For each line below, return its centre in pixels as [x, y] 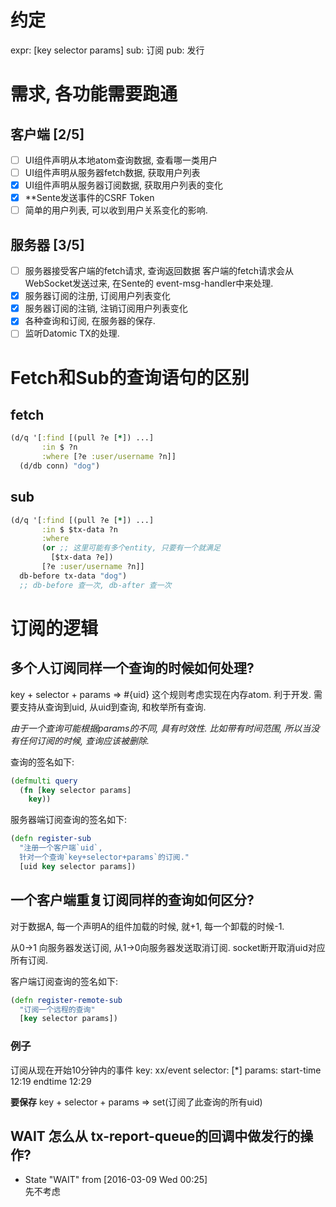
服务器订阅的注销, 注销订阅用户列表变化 [106, 308]
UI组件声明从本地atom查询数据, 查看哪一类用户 [121, 160]
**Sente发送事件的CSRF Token [89, 198]
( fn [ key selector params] [75, 790]
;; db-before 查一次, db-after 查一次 [95, 585]
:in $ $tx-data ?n [79, 529]
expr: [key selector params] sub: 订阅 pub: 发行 [107, 50]
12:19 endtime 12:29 [51, 1081]
